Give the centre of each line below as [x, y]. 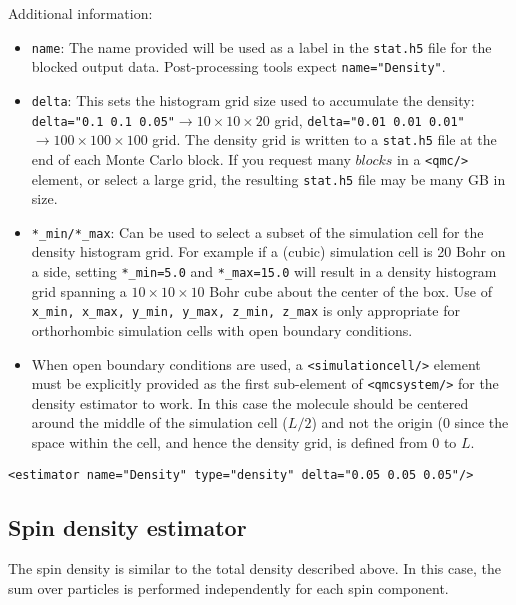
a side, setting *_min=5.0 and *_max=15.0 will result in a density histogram [264, 271]
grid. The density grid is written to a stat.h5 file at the [324, 139]
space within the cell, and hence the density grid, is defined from [229, 442]
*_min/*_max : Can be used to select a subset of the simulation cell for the [257, 231]
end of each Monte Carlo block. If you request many [191, 158]
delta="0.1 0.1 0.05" [103, 121]
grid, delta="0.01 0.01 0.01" [369, 119]
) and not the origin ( [377, 422]
